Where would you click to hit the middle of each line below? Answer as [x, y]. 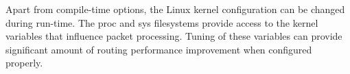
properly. [24, 63]
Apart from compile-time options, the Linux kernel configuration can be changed [175, 9]
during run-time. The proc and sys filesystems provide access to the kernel [162, 22]
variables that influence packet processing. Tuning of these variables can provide [174, 36]
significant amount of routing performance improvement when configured [159, 49]
